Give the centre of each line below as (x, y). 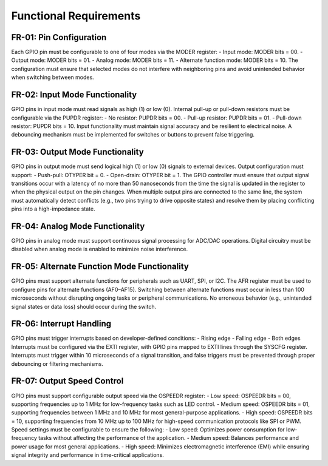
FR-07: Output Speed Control (67, 381)
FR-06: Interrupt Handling (61, 324)
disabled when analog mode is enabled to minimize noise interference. (100, 249)
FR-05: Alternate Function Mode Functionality (100, 267)
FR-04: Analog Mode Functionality (78, 226)
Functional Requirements (76, 16)
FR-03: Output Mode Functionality (77, 152)
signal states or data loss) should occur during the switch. (84, 306)
